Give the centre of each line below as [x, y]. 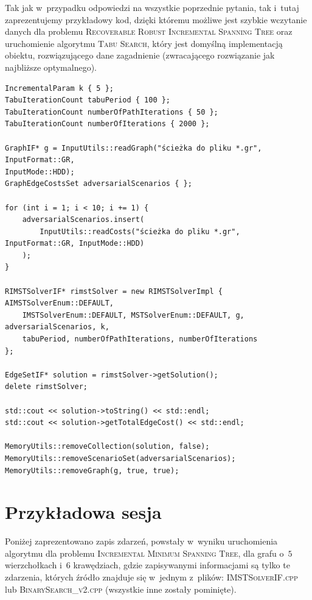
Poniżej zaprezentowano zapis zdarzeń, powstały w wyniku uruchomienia [141, 541]
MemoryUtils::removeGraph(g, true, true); [92, 470]
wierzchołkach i [33, 565]
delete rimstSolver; [47, 387]
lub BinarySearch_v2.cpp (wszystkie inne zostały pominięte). [121, 589]
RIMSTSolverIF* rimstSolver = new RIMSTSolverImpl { [114, 291]
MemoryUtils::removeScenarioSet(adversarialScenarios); [120, 458]
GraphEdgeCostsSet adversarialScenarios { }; [99, 184]
